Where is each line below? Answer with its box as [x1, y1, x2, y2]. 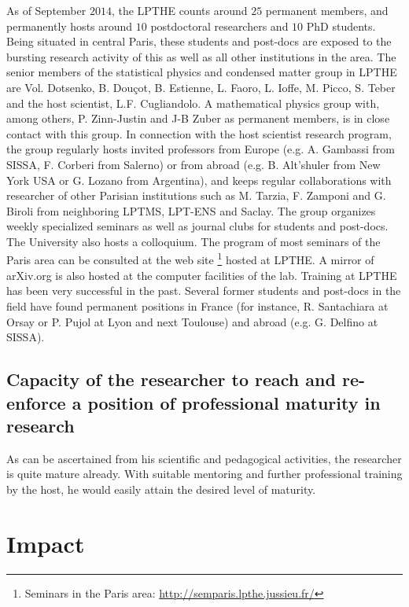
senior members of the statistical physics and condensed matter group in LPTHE [6, 64, 397, 80]
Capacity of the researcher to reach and [6, 367, 336, 392]
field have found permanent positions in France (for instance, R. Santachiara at [6, 297, 389, 314]
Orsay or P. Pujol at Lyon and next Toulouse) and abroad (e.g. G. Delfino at [6, 313, 378, 329]
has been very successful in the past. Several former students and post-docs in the [6, 282, 401, 299]
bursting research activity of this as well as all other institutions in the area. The [6, 48, 396, 64]
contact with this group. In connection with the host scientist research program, [6, 125, 392, 142]
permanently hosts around [6, 17, 133, 34]
